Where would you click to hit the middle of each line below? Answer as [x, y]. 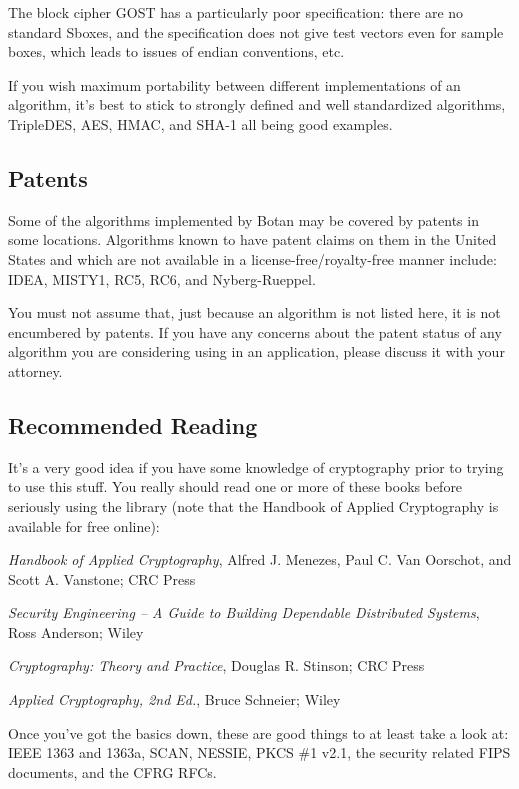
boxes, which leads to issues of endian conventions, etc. [176, 51]
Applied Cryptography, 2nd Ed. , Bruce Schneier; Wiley [174, 699]
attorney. [35, 370]
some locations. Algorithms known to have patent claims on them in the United [252, 239]
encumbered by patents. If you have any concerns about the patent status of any [255, 331]
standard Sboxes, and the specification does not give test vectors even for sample [256, 31]
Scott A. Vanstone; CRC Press [102, 578]
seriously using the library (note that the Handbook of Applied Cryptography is [253, 505]
